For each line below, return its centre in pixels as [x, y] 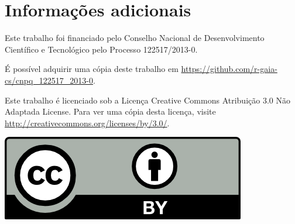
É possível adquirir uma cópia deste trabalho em [92, 69]
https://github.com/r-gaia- [229, 69]
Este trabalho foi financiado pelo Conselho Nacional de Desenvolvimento [135, 38]
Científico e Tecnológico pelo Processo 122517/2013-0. [101, 49]
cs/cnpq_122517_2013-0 [49, 80]
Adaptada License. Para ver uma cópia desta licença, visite [110, 111]
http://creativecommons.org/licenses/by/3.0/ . [87, 123]
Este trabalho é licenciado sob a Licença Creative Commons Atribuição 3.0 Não [147, 100]
